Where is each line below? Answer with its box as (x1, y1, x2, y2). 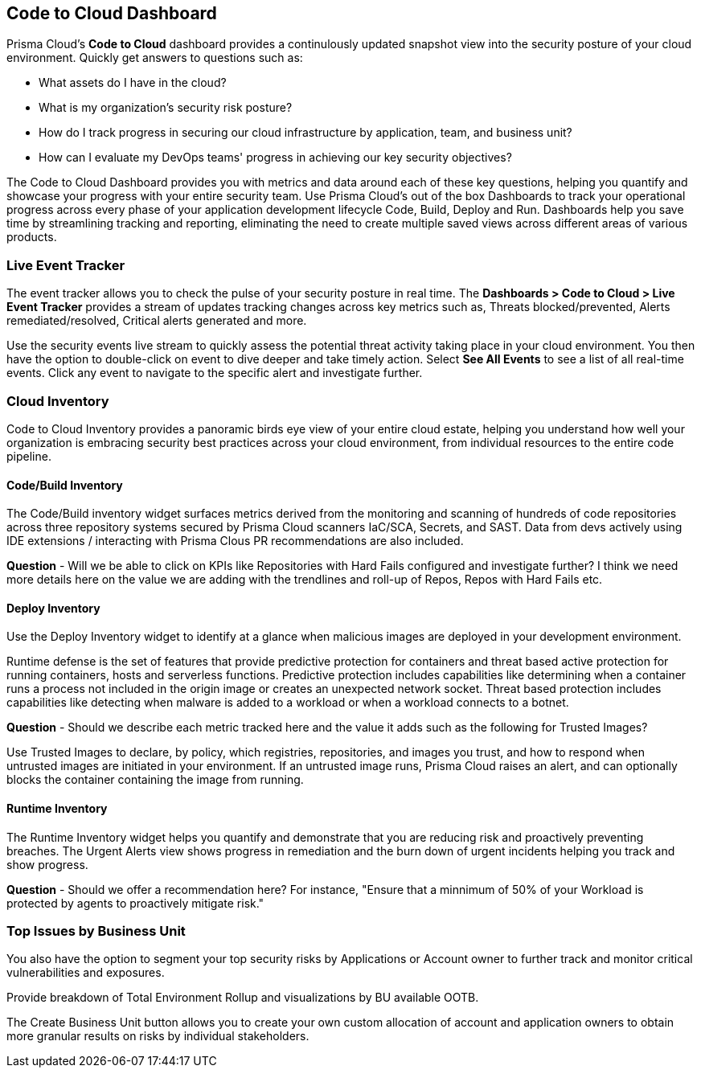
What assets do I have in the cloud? (39, 76, 227, 90)
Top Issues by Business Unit (6, 922, 186, 939)
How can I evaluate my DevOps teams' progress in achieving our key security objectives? (39, 150, 512, 165)
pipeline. (6, 449, 51, 463)
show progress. (6, 857, 88, 871)
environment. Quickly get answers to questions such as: (6, 51, 303, 65)
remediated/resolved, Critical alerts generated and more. (6, 314, 307, 328)
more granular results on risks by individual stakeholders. (6, 1029, 310, 1043)
